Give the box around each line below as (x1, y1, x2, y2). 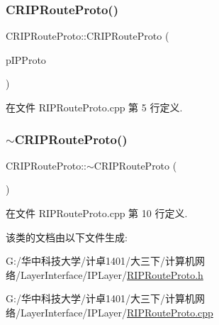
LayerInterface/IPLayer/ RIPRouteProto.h (20, 267, 203, 282)
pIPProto (6, 52, 46, 67)
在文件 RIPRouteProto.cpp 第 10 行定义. (6, 206, 188, 220)
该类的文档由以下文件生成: (6, 229, 128, 244)
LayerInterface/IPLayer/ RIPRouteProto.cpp (20, 304, 213, 319)
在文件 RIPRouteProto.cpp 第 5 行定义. (6, 100, 183, 114)
